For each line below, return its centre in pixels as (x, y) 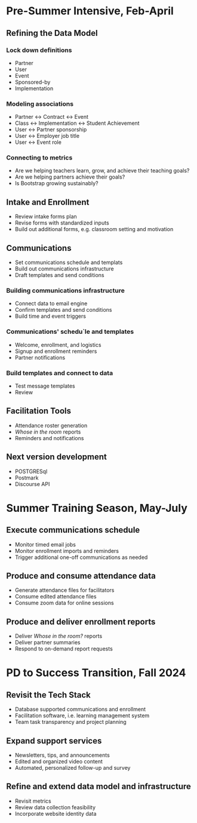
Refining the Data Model (52, 33)
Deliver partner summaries (47, 643)
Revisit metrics (33, 801)
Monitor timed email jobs (45, 544)
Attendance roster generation (51, 425)
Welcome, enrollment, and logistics (58, 345)
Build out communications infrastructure (64, 269)
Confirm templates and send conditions (63, 310)
